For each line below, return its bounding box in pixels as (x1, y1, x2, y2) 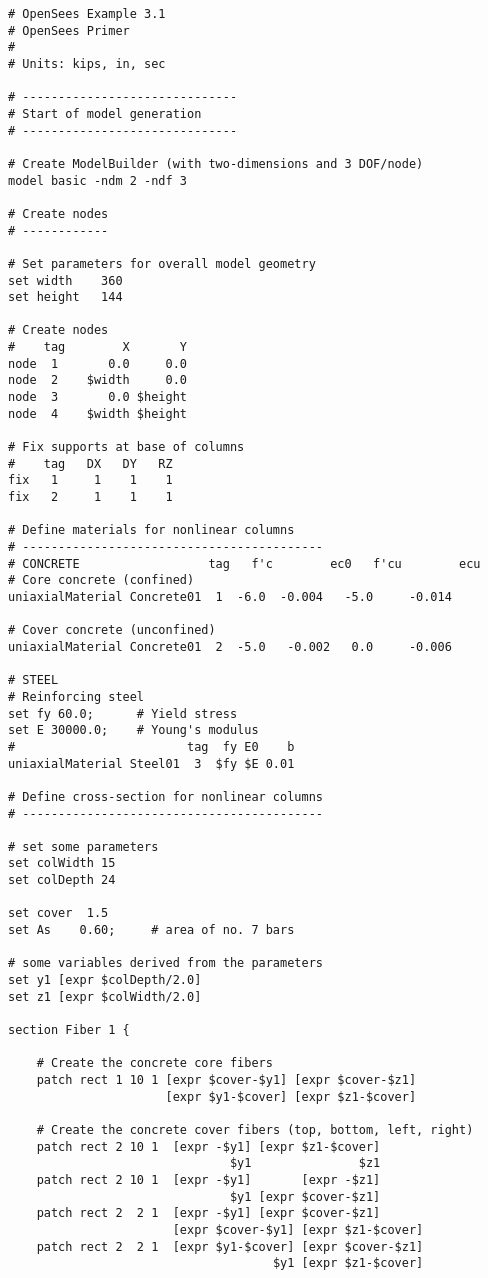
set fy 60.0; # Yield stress (8, 706, 238, 721)
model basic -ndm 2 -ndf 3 (8, 173, 187, 188)
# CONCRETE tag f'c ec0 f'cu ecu (8, 556, 481, 571)
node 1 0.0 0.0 (8, 356, 187, 371)
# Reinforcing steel (8, 689, 145, 704)
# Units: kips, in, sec (8, 56, 166, 71)
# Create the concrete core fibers (36, 1056, 273, 1071)
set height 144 (8, 290, 123, 305)
